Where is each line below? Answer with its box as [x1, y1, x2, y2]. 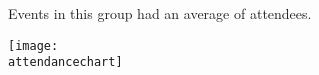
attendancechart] [8, 55, 123, 70]
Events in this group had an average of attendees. [8, 3, 312, 23]
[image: [8, 38, 59, 53]
